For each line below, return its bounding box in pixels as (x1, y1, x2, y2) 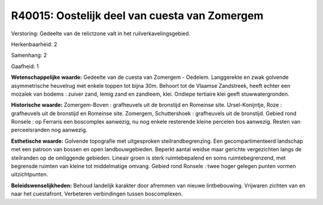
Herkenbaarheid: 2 (11, 41, 57, 48)
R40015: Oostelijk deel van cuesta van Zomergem (11, 9, 264, 22)
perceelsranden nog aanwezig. (11, 126, 88, 134)
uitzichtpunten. (11, 171, 48, 178)
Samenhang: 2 (11, 51, 47, 59)
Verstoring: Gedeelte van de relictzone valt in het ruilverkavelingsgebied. (11, 30, 191, 37)
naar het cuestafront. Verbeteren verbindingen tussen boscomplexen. (11, 190, 183, 197)
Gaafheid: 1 (11, 63, 39, 70)
